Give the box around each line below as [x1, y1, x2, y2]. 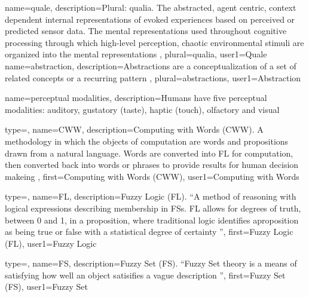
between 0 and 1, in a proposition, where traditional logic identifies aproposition [5, 213, 299, 226]
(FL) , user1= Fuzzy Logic [5, 237, 97, 249]
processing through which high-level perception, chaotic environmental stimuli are [5, 36, 304, 48]
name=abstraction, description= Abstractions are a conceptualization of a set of [5, 59, 296, 72]
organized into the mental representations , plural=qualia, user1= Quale [5, 48, 267, 60]
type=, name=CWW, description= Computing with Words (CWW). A [5, 123, 264, 136]
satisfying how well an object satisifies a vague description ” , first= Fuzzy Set [5, 268, 286, 281]
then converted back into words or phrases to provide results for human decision [5, 158, 299, 171]
